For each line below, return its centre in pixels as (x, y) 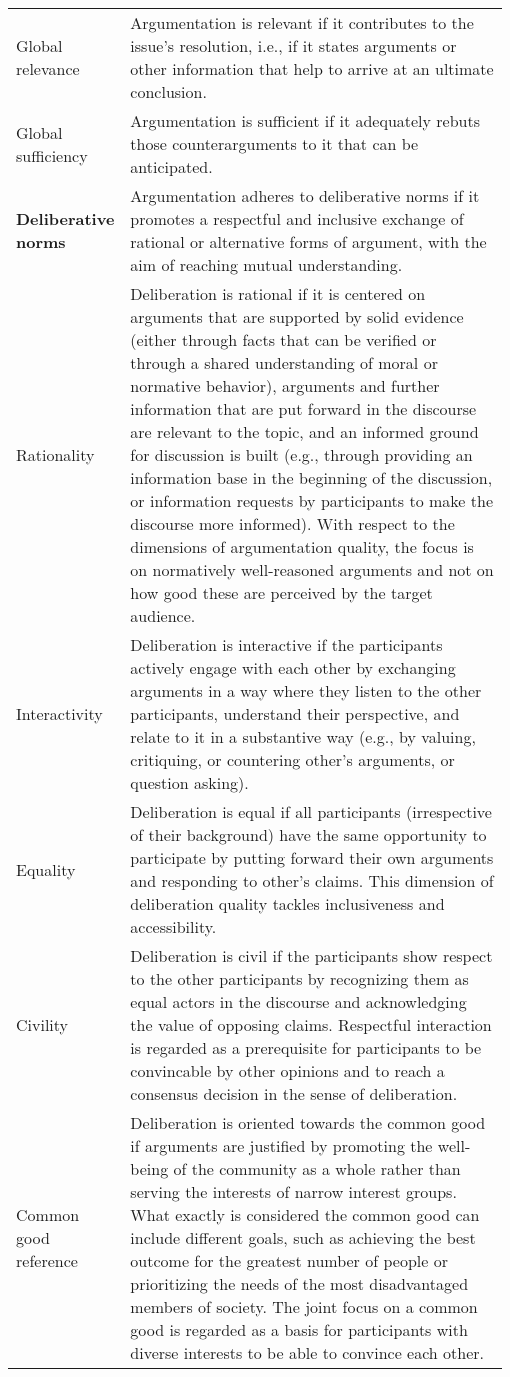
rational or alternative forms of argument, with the (308, 241)
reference (47, 1260)
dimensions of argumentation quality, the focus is (302, 546)
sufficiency (52, 155)
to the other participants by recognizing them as (299, 978)
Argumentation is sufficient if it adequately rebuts (305, 120)
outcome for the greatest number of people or (289, 1260)
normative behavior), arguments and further (285, 385)
